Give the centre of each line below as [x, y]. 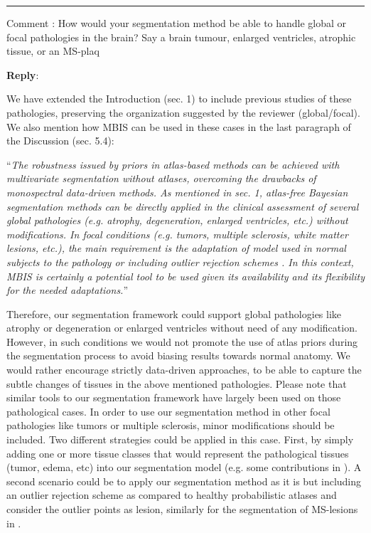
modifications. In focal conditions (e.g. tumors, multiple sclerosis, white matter [177, 234]
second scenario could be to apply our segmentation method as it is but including [184, 481]
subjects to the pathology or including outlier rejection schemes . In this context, [180, 262]
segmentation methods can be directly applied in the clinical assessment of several [183, 206]
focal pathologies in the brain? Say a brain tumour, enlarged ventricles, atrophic [181, 37]
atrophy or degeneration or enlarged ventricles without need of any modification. [182, 328]
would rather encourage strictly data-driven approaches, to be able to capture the [184, 370]
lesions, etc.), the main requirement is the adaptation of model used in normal [176, 248]
